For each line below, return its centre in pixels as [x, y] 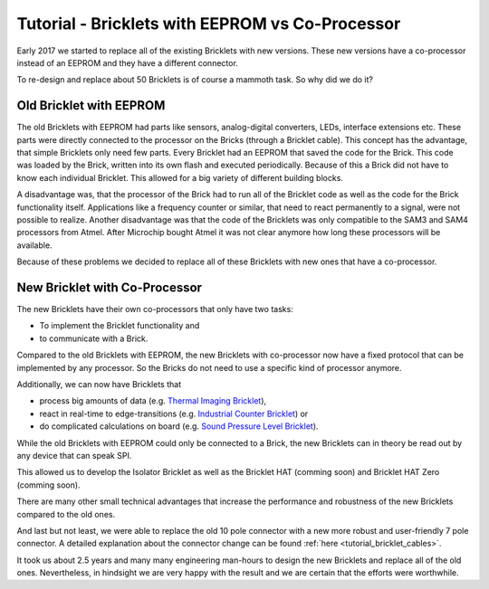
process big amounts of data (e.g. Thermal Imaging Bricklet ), [153, 401]
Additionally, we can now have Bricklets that [99, 384]
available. [35, 245]
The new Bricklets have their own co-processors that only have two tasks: [155, 309]
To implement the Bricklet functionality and [120, 326]
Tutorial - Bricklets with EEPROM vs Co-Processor [209, 24]
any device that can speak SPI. [74, 455]
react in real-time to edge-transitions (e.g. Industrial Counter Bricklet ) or [174, 413]
